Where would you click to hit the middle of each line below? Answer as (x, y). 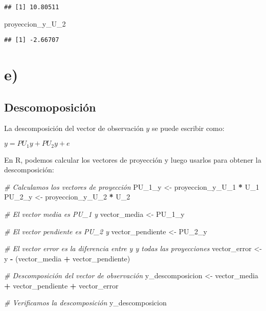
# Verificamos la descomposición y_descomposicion (85, 303)
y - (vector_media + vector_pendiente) (67, 258)
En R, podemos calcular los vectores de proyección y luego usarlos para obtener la (133, 159)
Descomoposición (50, 107)
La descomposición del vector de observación (74, 128)
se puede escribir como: (188, 128)
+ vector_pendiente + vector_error (61, 285)
